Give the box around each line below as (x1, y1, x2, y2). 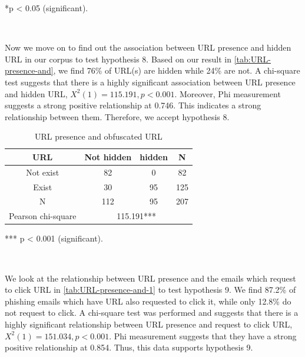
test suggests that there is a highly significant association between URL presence (5, 75, 296, 88)
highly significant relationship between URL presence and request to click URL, (5, 318, 293, 330)
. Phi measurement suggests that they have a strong (109, 329, 297, 342)
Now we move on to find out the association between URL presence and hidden (5, 41, 291, 54)
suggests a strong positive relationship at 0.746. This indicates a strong (5, 99, 261, 111)
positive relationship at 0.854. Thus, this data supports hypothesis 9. (5, 341, 253, 353)
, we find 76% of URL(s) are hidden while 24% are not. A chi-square (53, 64, 300, 77)
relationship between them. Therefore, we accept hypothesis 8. (5, 110, 230, 123)
